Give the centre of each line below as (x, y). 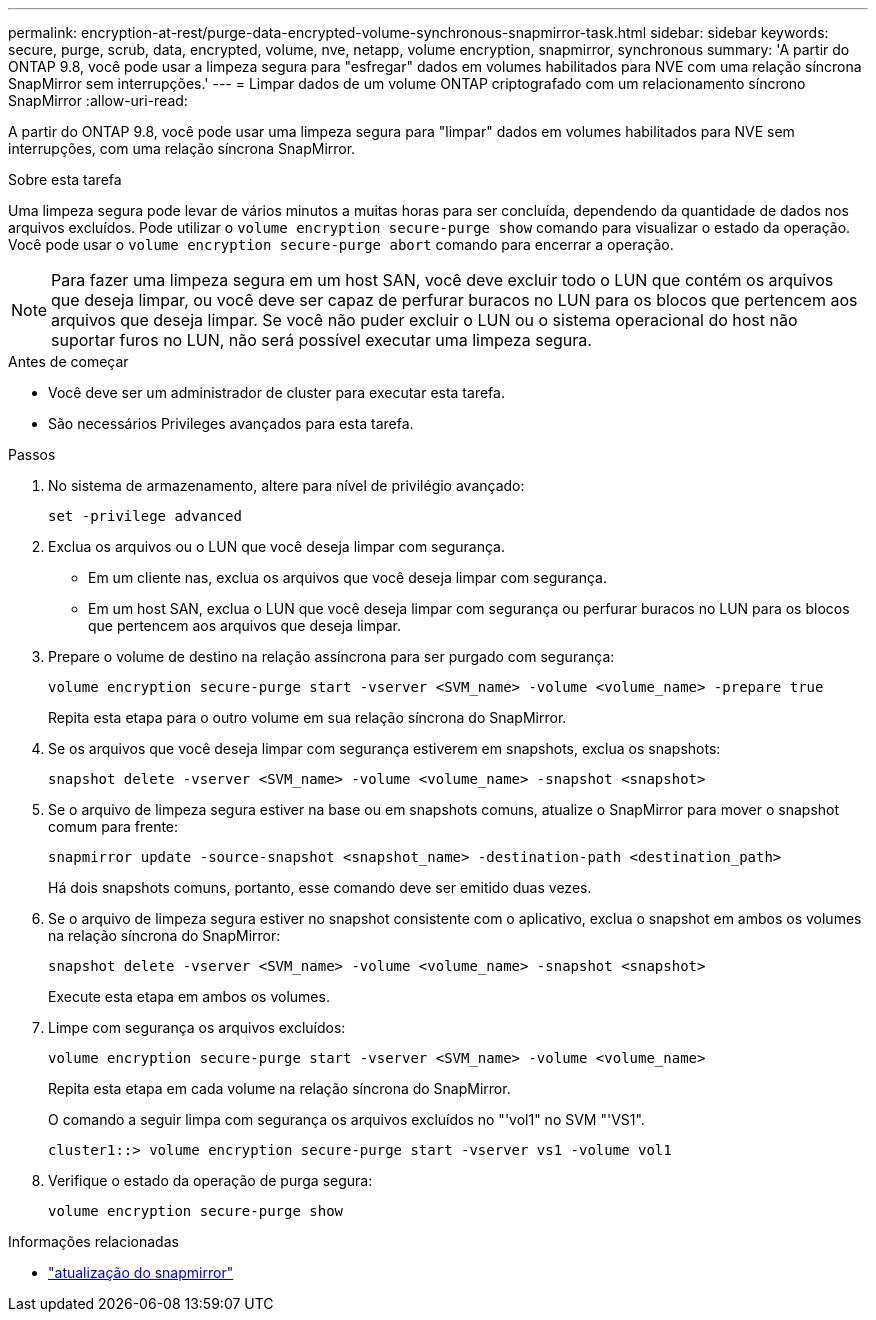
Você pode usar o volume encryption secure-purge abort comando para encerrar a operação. (341, 244)
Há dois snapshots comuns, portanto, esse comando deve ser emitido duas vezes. (320, 887)
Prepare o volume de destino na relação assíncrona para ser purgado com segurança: (331, 656)
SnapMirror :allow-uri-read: (98, 100)
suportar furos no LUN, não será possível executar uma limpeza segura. (321, 340)
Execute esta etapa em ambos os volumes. (189, 996)
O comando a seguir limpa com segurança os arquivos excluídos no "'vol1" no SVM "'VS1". (346, 1119)
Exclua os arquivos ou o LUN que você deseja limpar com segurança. (276, 546)
